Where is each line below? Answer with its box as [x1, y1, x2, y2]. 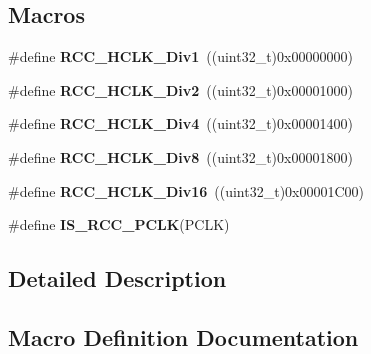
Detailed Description [8, 263, 227, 294]
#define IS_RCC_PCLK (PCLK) [8, 214, 230, 235]
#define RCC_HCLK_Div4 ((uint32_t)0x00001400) [8, 113, 353, 134]
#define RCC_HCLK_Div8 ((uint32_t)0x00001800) [8, 146, 353, 167]
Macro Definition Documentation [8, 321, 359, 352]
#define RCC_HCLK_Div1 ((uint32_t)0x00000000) [8, 46, 353, 67]
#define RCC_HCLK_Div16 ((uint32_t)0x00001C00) [8, 180, 365, 201]
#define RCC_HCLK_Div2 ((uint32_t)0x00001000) [8, 79, 353, 100]
